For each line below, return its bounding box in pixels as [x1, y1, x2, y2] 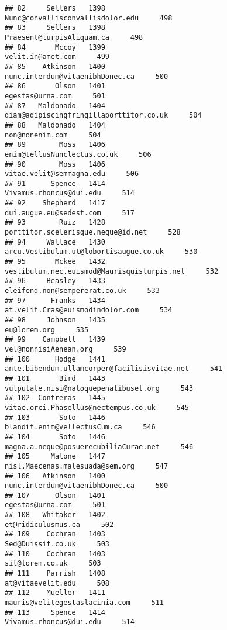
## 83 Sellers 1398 [5, 23, 105, 32]
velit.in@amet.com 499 [5, 53, 109, 61]
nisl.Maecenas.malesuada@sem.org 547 [5, 462, 168, 470]
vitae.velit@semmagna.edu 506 [5, 170, 139, 178]
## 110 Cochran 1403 [5, 549, 105, 558]
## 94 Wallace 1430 [5, 237, 105, 246]
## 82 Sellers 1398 [5, 4, 105, 12]
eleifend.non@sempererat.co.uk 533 [5, 287, 160, 295]
